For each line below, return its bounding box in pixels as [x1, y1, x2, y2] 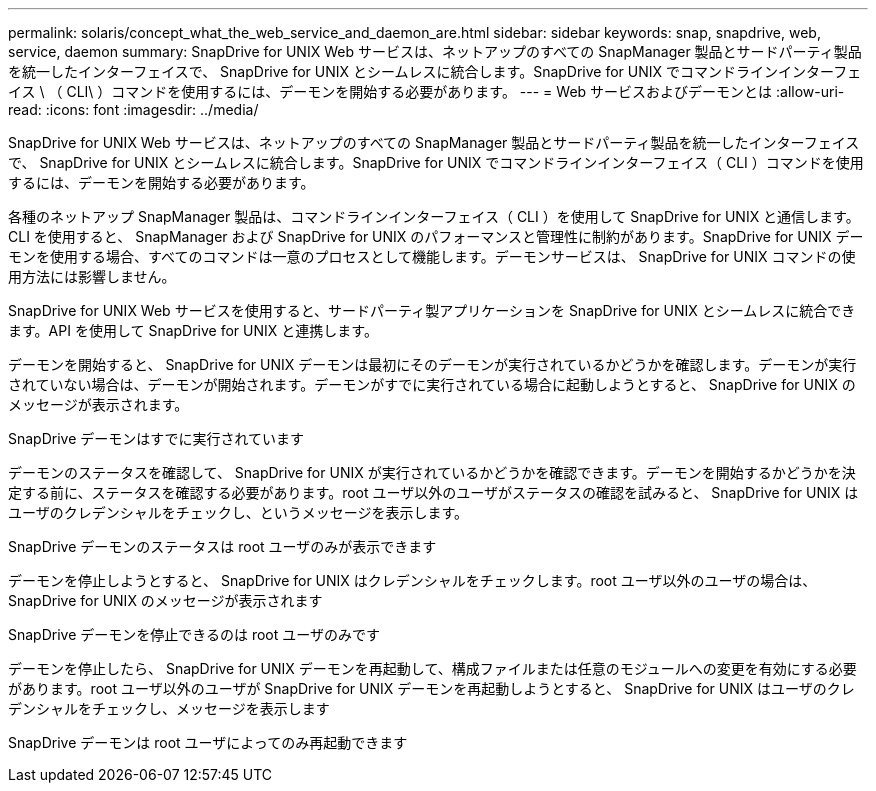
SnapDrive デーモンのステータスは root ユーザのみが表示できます [8, 538, 437, 555]
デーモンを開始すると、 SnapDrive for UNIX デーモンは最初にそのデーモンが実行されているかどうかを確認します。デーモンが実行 [8, 356, 857, 373]
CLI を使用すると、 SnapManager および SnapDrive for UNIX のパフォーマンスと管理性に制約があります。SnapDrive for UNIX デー [8, 228, 864, 245]
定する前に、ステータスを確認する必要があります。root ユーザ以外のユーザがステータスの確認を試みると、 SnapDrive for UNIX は [8, 484, 859, 501]
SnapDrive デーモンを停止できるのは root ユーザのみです [8, 626, 381, 643]
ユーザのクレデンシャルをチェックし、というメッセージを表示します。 [8, 504, 469, 521]
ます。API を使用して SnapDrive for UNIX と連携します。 [8, 322, 378, 339]
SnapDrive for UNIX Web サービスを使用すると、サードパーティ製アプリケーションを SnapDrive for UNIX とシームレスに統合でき [8, 302, 856, 319]
